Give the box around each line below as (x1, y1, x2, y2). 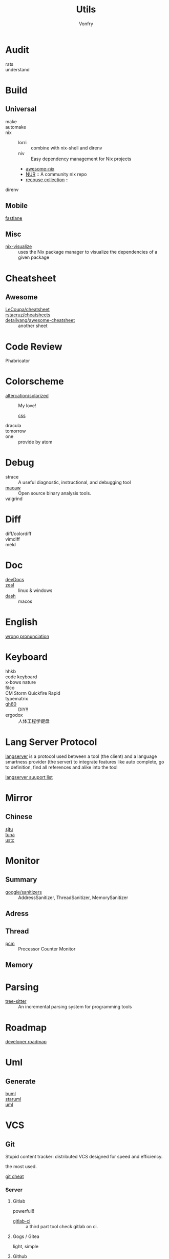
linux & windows (18, 587, 53, 594)
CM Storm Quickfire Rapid (5, 690, 60, 696)
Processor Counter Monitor (18, 946, 76, 952)
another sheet (18, 322, 48, 329)
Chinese (5, 812, 33, 821)
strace (5, 474, 19, 480)
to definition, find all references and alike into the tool (5, 764, 118, 770)
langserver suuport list (5, 774, 53, 780)
